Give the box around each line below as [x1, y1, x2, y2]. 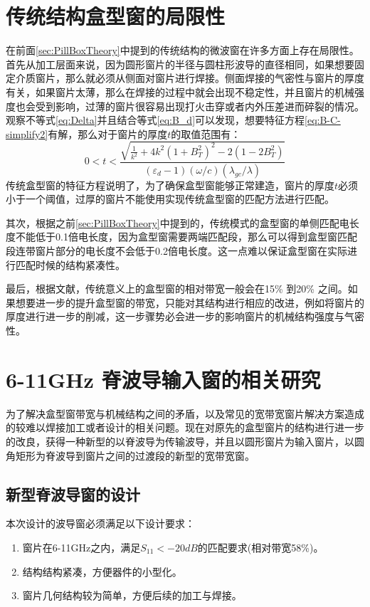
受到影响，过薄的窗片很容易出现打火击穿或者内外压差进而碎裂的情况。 [35, 98, 364, 113]
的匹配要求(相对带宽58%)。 [197, 539, 324, 554]
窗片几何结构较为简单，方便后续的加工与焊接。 [22, 588, 242, 603]
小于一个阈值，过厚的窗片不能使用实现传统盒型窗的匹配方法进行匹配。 [6, 191, 334, 206]
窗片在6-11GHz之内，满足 [22, 539, 141, 554]
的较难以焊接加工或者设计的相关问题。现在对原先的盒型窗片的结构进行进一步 [6, 420, 364, 435]
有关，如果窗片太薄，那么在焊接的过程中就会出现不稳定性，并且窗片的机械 [6, 84, 354, 99]
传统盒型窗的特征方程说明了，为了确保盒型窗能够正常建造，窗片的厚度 [6, 177, 334, 192]
